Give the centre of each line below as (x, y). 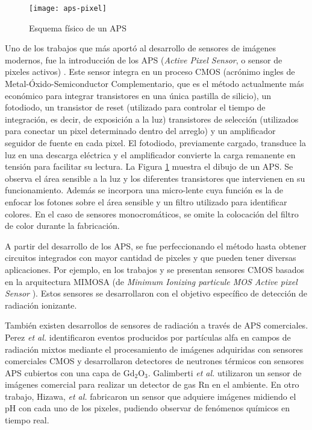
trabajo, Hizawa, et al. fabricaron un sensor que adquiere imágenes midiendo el (151, 396)
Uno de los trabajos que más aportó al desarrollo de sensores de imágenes (140, 48)
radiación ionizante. (41, 305)
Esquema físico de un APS (78, 27)
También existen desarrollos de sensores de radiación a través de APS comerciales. (157, 325)
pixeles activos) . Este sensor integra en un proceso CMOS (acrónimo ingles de (150, 72)
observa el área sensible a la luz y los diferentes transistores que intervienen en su (155, 178)
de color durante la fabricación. (62, 226)
